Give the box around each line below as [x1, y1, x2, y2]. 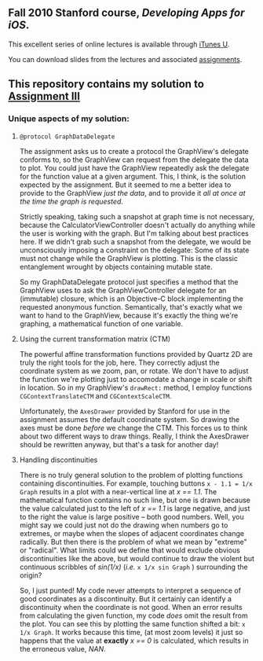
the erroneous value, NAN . [19, 644, 106, 653]
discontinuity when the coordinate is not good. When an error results [19, 602, 243, 611]
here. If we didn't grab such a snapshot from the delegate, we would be [19, 237, 251, 246]
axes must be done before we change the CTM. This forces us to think [19, 423, 248, 432]
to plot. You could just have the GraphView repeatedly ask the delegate [19, 163, 250, 172]
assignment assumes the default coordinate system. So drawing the [19, 414, 240, 424]
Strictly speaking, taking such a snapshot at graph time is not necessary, [19, 211, 255, 221]
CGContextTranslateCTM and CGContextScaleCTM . [19, 391, 172, 400]
